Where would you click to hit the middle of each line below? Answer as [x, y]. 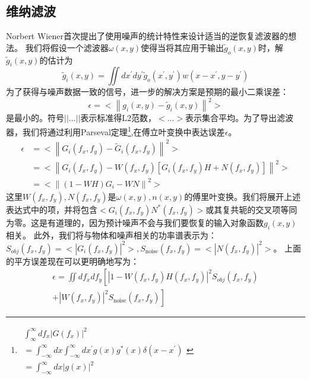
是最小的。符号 [35, 118]
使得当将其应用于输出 [182, 47]
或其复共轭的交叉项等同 [252, 209]
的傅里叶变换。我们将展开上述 [243, 196]
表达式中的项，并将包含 [52, 209]
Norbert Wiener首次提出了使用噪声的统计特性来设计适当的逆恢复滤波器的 [147, 36]
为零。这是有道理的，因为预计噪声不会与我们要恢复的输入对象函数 [135, 222]
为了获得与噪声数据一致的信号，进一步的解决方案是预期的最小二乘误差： [147, 92]
